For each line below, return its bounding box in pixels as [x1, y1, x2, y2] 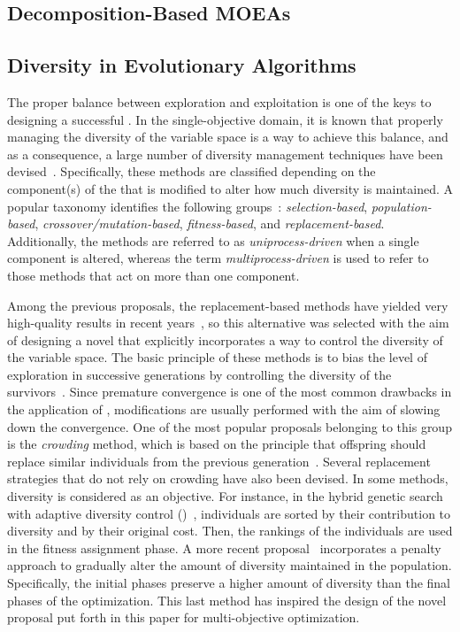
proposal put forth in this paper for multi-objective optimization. [7, 608, 360, 627]
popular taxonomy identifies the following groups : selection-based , [7, 197, 368, 215]
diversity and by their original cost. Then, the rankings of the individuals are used [7, 521, 453, 540]
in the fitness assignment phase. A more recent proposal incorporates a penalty [7, 538, 441, 557]
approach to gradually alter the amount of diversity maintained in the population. [7, 556, 452, 574]
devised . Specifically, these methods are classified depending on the [7, 162, 376, 181]
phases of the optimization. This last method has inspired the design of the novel [7, 590, 447, 609]
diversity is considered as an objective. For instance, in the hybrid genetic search [7, 487, 443, 505]
